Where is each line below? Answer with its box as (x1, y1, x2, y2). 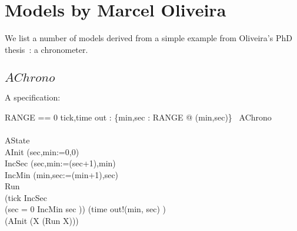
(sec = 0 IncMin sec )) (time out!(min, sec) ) (5, 203, 166, 215)
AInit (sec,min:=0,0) (5, 145, 79, 158)
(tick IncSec (5, 191, 47, 203)
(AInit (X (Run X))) (5, 215, 79, 227)
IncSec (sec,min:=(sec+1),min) (5, 157, 116, 169)
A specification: (5, 91, 61, 103)
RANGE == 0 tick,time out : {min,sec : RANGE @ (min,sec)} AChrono (5, 111, 272, 123)
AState (5, 133, 30, 146)
